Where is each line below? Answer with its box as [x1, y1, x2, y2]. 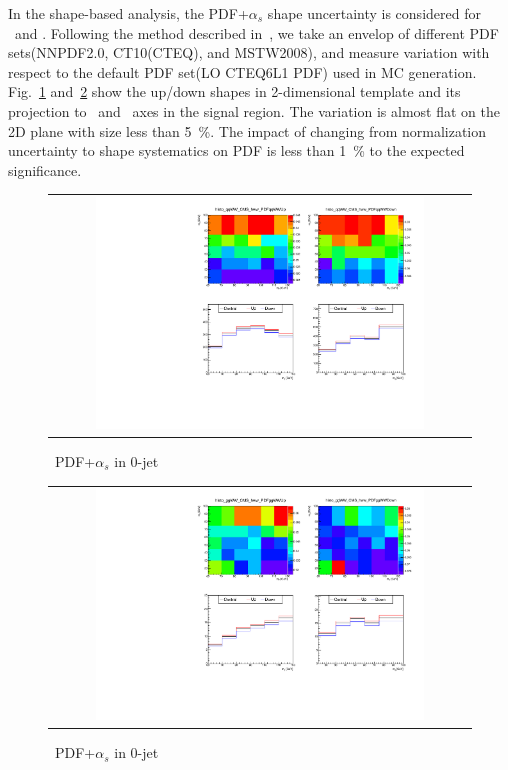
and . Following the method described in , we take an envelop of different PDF [14, 22, 499, 43]
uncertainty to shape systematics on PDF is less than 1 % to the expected [8, 140, 465, 161]
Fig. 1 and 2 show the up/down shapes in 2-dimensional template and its [8, 81, 461, 102]
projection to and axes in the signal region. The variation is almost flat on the [8, 100, 500, 121]
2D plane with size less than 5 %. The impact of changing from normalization [8, 120, 487, 141]
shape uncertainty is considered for [267, 3, 481, 23]
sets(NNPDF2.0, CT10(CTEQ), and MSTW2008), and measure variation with [8, 42, 490, 63]
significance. [8, 159, 82, 180]
